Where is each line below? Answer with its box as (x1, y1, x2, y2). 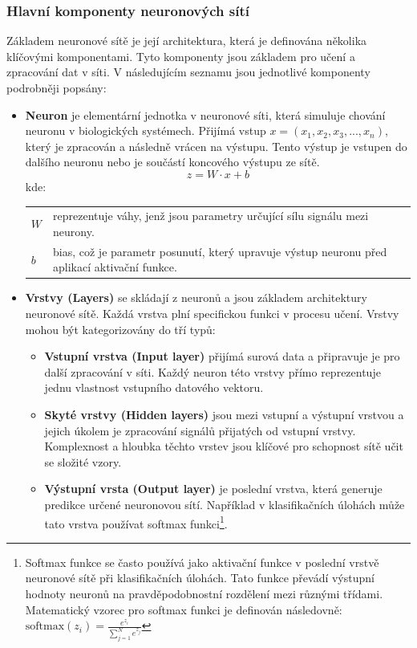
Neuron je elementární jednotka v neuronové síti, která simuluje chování (25, 106, 386, 123)
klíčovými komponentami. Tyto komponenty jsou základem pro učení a (6, 47, 355, 64)
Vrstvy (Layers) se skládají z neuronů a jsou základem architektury (25, 289, 367, 306)
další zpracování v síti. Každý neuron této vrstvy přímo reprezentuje (44, 363, 381, 380)
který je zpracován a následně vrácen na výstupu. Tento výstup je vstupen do (25, 137, 407, 154)
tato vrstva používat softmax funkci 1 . (44, 512, 228, 532)
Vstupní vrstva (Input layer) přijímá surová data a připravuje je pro (44, 348, 400, 365)
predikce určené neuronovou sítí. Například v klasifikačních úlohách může (44, 495, 405, 512)
